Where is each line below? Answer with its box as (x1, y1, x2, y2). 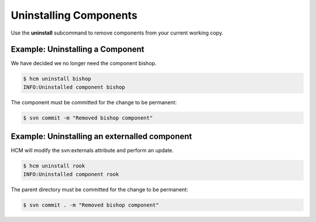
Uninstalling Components (11, 9, 138, 22)
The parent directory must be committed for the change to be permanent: (11, 186, 188, 193)
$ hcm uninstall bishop (23, 76, 92, 82)
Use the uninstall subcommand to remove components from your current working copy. (11, 29, 224, 36)
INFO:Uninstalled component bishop (23, 84, 125, 90)
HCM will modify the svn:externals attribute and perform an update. (11, 147, 174, 154)
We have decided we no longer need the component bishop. (11, 60, 157, 67)
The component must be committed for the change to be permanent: (11, 98, 177, 105)
